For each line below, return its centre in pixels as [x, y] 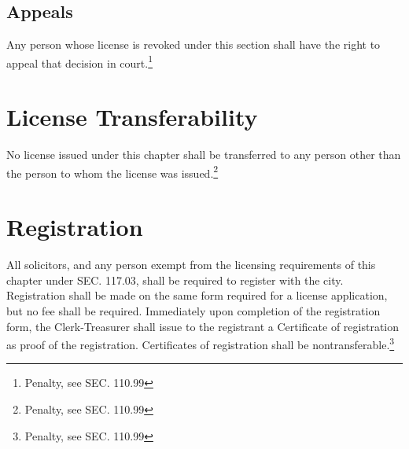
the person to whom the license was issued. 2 [112, 171]
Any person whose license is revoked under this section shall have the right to [193, 44]
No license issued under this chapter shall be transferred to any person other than [204, 155]
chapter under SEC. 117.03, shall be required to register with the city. [175, 280]
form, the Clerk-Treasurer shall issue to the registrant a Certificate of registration [203, 326]
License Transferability [132, 117]
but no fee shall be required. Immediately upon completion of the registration [193, 310]
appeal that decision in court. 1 [80, 61]
